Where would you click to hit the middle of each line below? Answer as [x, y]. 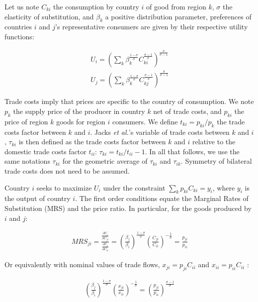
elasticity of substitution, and [49, 16]
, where [224, 187]
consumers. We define [145, 121]
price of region [26, 121]
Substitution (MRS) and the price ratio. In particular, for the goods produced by [128, 208]
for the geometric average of [105, 161]
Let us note [22, 6]
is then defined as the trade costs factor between [92, 142]
